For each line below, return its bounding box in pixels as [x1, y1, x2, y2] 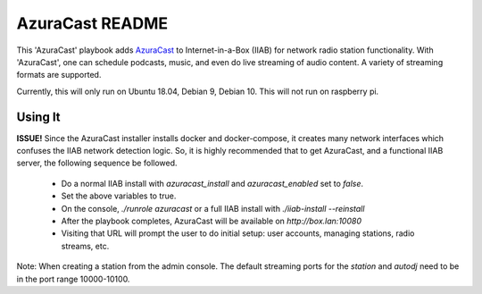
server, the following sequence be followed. [16, 157, 178, 169]
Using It [16, 109, 62, 124]
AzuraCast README [16, 13, 169, 33]
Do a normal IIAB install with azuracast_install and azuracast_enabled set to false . [61, 178, 364, 189]
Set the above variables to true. [61, 190, 177, 201]
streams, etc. [61, 240, 110, 251]
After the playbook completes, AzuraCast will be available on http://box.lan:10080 [61, 215, 361, 226]
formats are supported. [16, 70, 102, 80]
